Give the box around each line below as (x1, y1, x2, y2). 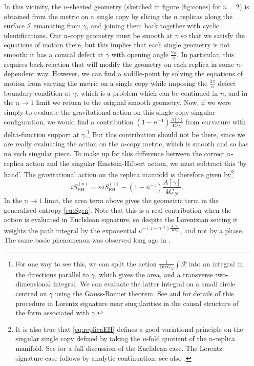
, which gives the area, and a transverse (95, 269, 213, 279)
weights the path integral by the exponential (4, 225, 137, 235)
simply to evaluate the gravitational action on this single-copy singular (4, 107, 215, 117)
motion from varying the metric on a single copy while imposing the (4, 78, 208, 88)
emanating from (33, 20, 81, 31)
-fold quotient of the (146, 333, 207, 344)
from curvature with (186, 116, 246, 126)
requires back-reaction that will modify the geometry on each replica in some (4, 59, 234, 69)
